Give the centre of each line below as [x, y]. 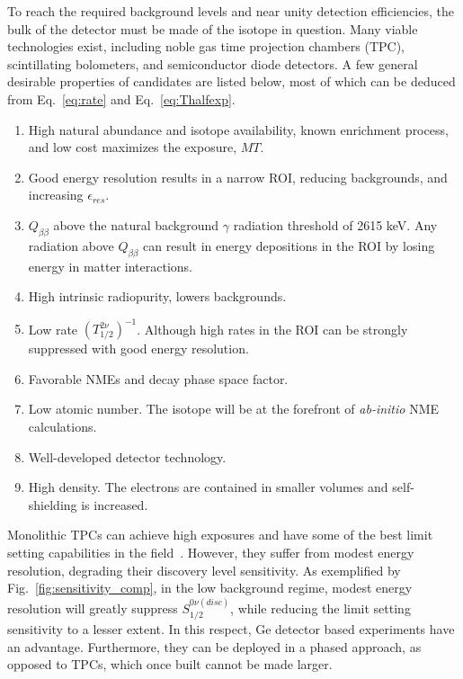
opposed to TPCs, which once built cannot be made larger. [170, 664]
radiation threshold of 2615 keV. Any [335, 224]
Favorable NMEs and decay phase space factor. [158, 378]
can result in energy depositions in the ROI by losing [289, 245]
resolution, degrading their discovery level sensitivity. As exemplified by [204, 570]
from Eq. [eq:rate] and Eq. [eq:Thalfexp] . [121, 98]
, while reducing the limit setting [321, 608]
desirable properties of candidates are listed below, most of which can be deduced [231, 81]
